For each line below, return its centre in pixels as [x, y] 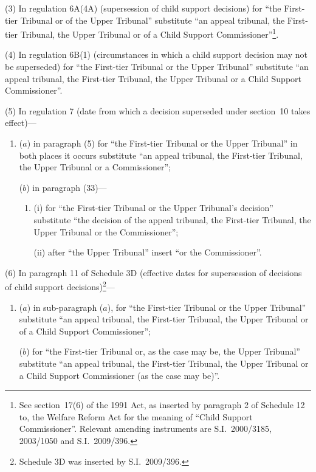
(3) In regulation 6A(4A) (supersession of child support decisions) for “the [143, 8]
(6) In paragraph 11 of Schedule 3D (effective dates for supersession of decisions [153, 272]
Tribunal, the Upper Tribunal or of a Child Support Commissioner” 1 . [149, 33]
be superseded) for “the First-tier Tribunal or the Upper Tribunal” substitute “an [157, 67]
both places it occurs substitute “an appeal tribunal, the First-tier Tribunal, [161, 155]
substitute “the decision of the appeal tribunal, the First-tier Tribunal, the [172, 219]
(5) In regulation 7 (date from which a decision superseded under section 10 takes [158, 110]
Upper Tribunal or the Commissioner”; [106, 231]
